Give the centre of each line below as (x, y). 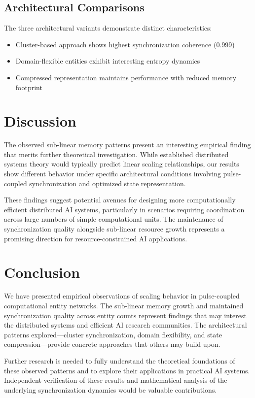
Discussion (40, 121)
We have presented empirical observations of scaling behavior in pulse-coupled (122, 296)
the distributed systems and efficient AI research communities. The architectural (126, 325)
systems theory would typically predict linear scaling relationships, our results (122, 164)
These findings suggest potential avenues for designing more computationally (120, 200)
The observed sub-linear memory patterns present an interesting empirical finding (127, 145)
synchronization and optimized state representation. (108, 183)
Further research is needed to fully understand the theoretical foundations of (120, 360)
